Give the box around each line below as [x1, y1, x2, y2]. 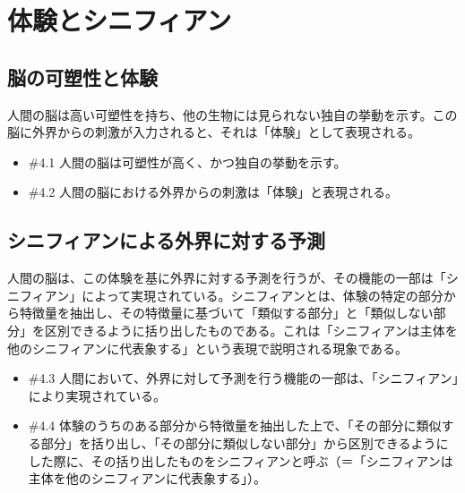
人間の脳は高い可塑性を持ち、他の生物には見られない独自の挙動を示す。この [7, 105, 458, 123]
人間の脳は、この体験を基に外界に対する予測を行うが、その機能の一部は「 [7, 268, 446, 287]
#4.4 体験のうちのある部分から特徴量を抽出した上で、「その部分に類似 [28, 416, 442, 435]
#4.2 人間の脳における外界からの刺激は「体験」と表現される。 [28, 183, 399, 201]
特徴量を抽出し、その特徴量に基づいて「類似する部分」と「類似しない [19, 303, 434, 322]
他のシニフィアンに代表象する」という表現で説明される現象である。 [7, 338, 409, 357]
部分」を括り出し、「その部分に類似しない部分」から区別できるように [40, 433, 449, 452]
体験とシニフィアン [7, 2, 232, 38]
